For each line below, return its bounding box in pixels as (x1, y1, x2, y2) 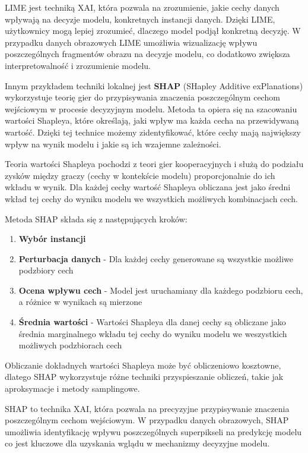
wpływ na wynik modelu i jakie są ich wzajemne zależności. (5, 137, 221, 150)
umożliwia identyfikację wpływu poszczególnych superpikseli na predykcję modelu (5, 425, 302, 438)
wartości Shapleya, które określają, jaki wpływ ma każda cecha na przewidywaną (5, 114, 299, 127)
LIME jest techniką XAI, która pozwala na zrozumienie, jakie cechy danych (5, 1, 280, 13)
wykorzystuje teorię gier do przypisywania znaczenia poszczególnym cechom (5, 91, 280, 103)
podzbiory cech (18, 264, 74, 276)
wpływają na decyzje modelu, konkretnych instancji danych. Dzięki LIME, (5, 12, 275, 25)
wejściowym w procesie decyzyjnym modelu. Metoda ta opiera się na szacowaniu (5, 102, 297, 115)
